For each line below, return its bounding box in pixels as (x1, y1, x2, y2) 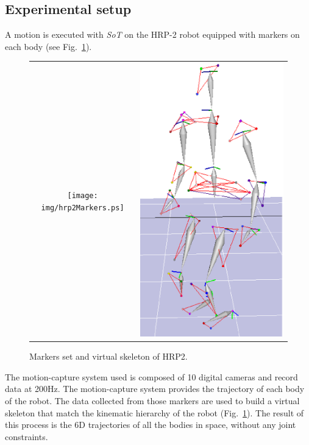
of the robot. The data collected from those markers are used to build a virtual (5, 394, 300, 407)
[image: (67, 191, 98, 201)
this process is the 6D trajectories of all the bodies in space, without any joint (5, 418, 296, 431)
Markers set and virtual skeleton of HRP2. (29, 350, 188, 363)
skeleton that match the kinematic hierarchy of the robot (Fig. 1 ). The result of (5, 406, 304, 419)
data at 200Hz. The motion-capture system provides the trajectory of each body (5, 382, 305, 395)
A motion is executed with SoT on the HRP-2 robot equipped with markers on (5, 28, 300, 41)
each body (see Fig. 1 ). (5, 40, 92, 52)
